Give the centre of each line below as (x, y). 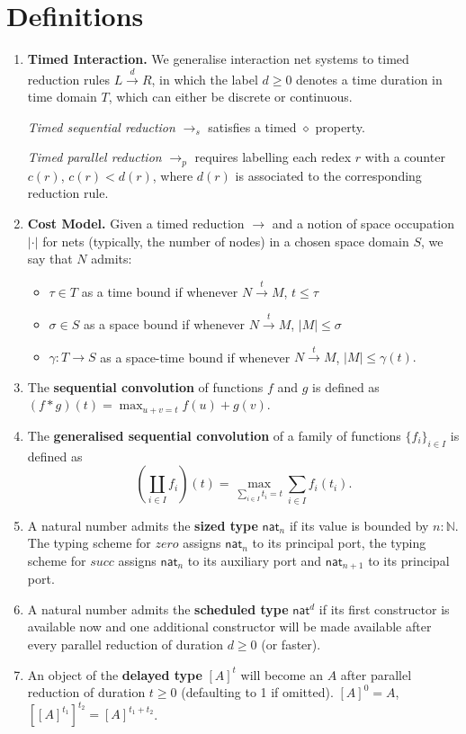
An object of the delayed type (115, 674)
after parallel (376, 674)
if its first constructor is (384, 609)
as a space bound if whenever (164, 323)
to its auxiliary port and (255, 560)
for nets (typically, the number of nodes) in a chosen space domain (226, 241)
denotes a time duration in (369, 79)
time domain (62, 97)
